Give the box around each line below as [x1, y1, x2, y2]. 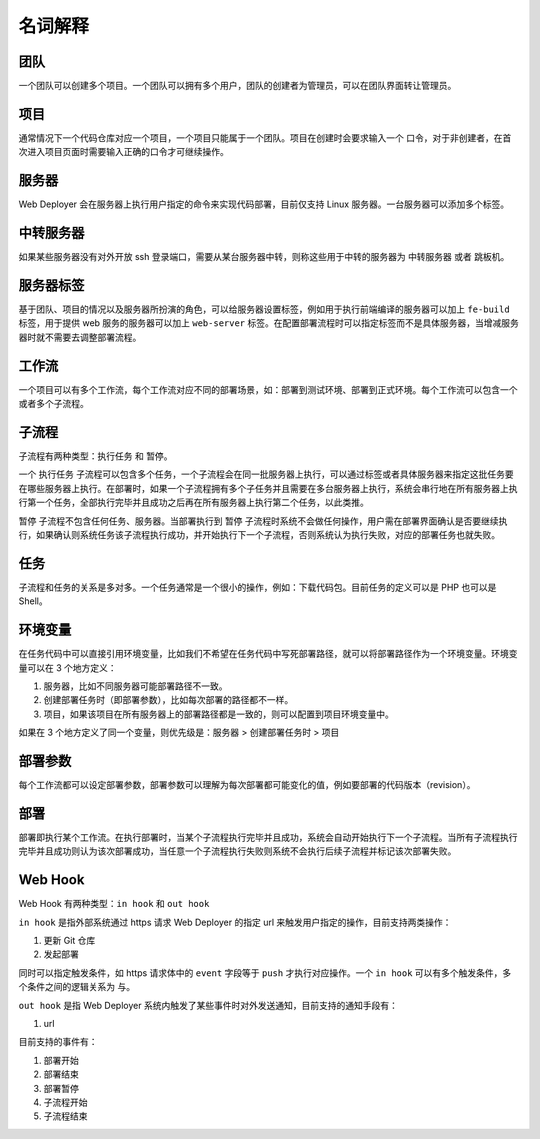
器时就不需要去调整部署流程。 [18, 331, 142, 343]
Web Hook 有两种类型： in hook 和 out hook [18, 898, 210, 910]
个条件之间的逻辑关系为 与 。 [18, 981, 135, 993]
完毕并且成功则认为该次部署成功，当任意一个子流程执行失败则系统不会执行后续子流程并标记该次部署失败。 [18, 845, 457, 857]
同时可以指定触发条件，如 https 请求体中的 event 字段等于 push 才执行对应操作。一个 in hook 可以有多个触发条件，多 [18, 966, 512, 979]
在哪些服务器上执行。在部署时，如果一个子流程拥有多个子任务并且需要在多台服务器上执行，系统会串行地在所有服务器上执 [18, 482, 518, 494]
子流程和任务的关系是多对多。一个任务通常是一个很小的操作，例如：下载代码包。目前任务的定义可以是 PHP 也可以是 [18, 581, 497, 593]
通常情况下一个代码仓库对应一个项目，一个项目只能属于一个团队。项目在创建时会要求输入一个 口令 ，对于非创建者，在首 [18, 131, 512, 144]
